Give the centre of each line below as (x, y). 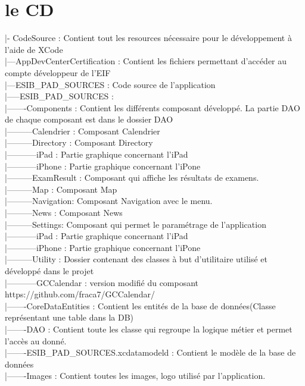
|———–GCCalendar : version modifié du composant (102, 282)
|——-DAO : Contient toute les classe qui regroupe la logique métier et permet (149, 329)
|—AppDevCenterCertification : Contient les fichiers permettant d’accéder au (146, 61)
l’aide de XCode (34, 49)
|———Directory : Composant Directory (79, 142)
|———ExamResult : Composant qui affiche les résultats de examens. (132, 178)
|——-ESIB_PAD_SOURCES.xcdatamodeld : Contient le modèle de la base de (150, 352)
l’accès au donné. (36, 341)
